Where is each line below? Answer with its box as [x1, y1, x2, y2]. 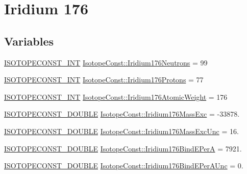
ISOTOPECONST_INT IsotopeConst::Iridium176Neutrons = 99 [4, 57, 208, 68]
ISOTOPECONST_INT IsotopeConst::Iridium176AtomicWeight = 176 [4, 91, 228, 102]
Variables [4, 33, 54, 49]
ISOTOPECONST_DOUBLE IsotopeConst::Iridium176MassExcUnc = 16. [4, 125, 239, 136]
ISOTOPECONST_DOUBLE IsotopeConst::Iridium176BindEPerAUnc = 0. [4, 160, 243, 171]
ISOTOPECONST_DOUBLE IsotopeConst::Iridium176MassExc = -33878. [4, 108, 240, 119]
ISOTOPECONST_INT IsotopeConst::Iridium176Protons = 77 [4, 74, 204, 85]
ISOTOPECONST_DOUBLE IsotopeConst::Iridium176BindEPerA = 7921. [4, 143, 242, 154]
